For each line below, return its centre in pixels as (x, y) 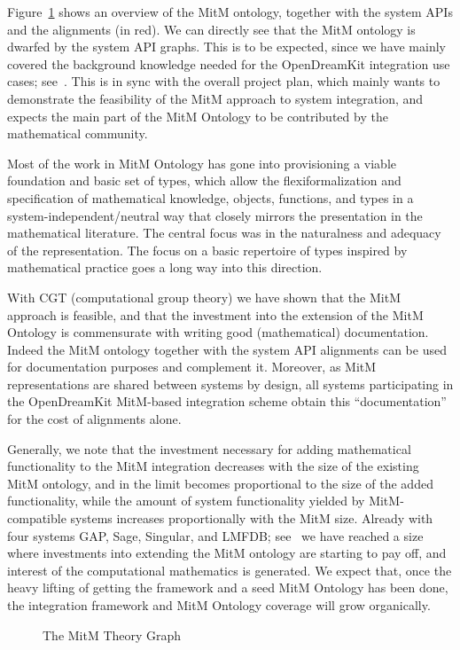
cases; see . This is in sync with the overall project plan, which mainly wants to (224, 81)
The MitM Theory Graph (112, 634)
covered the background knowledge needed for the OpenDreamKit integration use (229, 63)
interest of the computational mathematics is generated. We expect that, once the (230, 570)
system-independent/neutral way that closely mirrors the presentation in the (215, 215)
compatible (37, 518)
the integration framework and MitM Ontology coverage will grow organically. (219, 605)
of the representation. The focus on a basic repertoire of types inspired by (207, 250)
